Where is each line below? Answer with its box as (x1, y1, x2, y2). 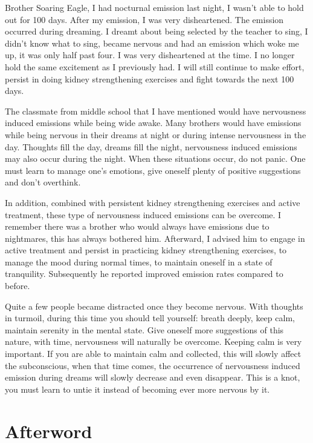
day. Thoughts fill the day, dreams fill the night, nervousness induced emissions (5, 140, 297, 153)
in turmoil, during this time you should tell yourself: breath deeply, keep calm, (5, 311, 295, 324)
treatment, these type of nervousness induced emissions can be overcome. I (5, 208, 282, 221)
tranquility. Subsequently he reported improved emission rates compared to (5, 267, 283, 280)
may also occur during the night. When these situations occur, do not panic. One (5, 152, 306, 165)
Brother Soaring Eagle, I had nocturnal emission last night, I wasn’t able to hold (5, 1, 304, 13)
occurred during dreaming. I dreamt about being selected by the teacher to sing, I (5, 25, 308, 38)
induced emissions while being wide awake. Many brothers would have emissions (5, 116, 302, 129)
